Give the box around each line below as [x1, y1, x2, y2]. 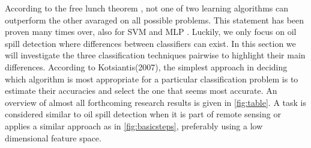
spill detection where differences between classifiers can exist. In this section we [5, 37, 296, 49]
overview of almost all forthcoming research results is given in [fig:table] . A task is [5, 96, 306, 108]
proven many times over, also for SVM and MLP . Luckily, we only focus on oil [5, 25, 297, 38]
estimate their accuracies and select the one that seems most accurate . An [5, 84, 277, 97]
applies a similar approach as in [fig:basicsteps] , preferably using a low [5, 119, 263, 132]
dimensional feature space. [5, 131, 101, 144]
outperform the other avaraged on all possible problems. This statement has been [5, 13, 304, 26]
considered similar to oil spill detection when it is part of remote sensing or [5, 108, 281, 120]
